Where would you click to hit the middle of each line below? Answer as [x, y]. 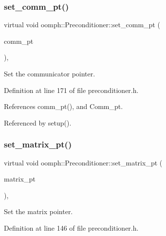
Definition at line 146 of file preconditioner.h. [71, 227]
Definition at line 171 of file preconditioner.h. [71, 90]
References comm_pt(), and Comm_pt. [64, 106]
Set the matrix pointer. [38, 211]
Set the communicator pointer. [50, 73]
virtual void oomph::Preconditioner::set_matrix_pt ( [83, 162]
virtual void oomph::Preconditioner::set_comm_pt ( [82, 25]
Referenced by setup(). [38, 122]
